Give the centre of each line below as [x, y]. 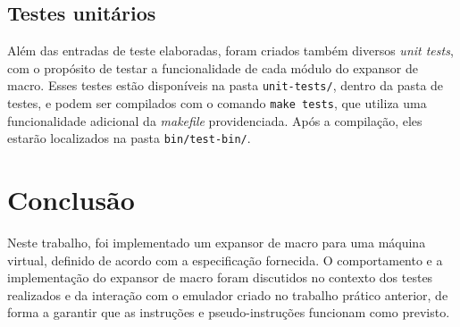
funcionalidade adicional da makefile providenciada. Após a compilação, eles [215, 120]
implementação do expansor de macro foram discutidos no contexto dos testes [220, 277]
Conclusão [71, 200]
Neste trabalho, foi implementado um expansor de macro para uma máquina [217, 243]
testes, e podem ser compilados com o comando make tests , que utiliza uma [217, 103]
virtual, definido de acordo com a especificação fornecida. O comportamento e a [225, 260]
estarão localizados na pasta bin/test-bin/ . [129, 138]
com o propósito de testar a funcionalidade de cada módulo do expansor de [213, 67]
